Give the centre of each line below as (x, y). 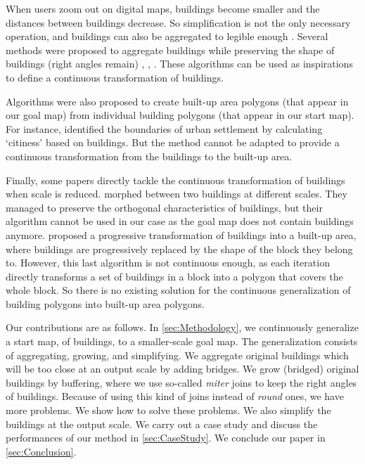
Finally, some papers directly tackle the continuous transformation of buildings (175, 180)
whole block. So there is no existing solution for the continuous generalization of (178, 290)
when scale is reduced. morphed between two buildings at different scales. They (177, 194)
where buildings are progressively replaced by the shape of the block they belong (179, 249)
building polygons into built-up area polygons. (105, 303)
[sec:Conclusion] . (41, 451)
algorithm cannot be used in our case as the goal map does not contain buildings (180, 221)
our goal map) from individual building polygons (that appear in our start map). (180, 115)
